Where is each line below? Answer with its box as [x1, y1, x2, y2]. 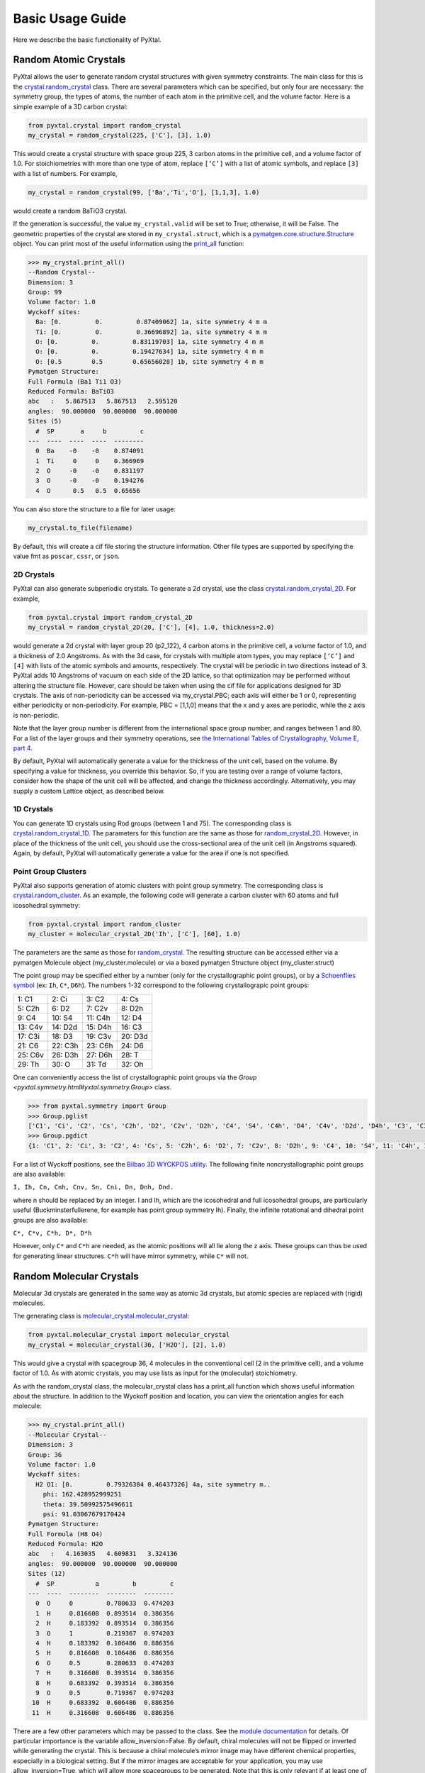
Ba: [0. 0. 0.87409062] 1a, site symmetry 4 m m [35, 318, 268, 326]
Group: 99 [28, 288, 62, 296]
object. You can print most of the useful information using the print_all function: [13, 239, 244, 248]
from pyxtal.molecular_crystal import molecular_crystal [28, 1330, 230, 1339]
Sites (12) [28, 1569, 66, 1578]
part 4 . [13, 744, 33, 752]
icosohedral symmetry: [13, 901, 81, 909]
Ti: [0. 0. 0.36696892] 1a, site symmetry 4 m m [35, 328, 268, 336]
